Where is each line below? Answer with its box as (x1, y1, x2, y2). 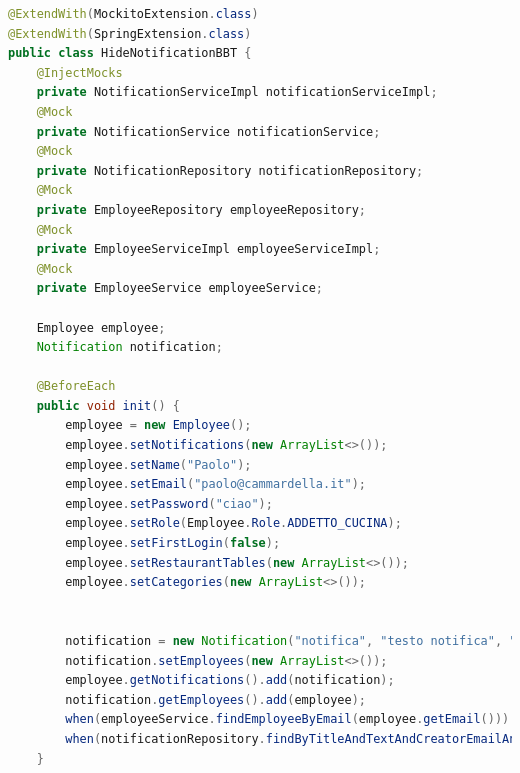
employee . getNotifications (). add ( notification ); (65, 673, 395, 688)
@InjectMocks (36, 65, 123, 80)
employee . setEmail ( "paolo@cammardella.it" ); (65, 477, 366, 492)
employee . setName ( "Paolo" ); (65, 457, 252, 472)
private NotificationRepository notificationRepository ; (36, 163, 424, 178)
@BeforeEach (36, 379, 116, 394)
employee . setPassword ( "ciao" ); (65, 496, 273, 511)
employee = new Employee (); (65, 418, 252, 433)
